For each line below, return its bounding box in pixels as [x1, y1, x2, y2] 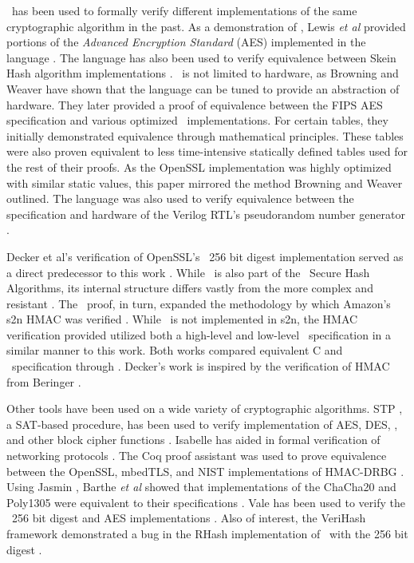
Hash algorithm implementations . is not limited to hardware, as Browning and [6, 65, 399, 81]
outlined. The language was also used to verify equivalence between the [6, 190, 354, 207]
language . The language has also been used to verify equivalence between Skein [6, 49, 396, 65]
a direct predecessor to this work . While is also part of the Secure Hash [6, 264, 370, 280]
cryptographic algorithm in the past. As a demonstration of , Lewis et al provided [6, 18, 406, 34]
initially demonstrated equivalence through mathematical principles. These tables [6, 127, 404, 144]
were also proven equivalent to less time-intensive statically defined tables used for [6, 143, 408, 160]
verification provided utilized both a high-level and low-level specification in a [6, 326, 392, 343]
